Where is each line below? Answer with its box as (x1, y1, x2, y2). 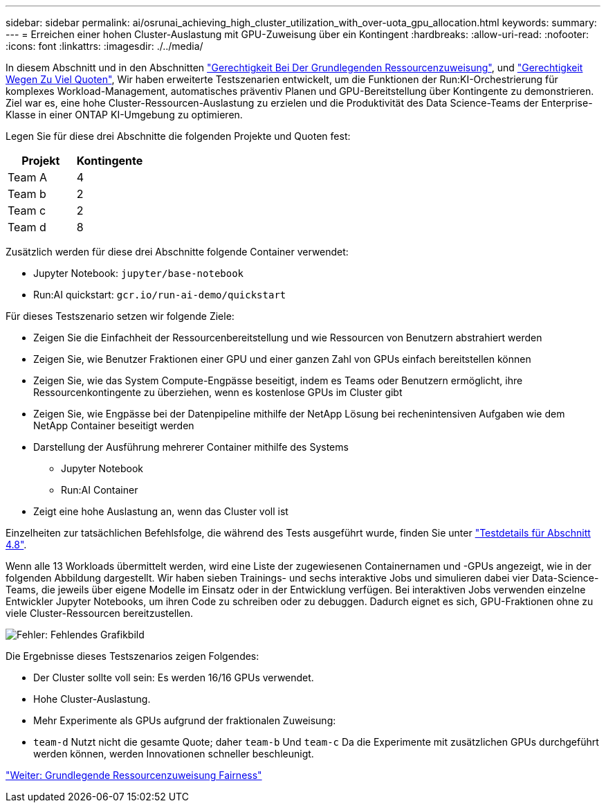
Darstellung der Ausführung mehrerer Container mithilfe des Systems (33, 441, 349, 453)
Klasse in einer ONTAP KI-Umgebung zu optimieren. (6, 109, 243, 120)
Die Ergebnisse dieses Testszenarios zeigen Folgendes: (6, 650, 259, 662)
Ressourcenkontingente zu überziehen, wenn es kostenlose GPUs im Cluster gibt (33, 386, 403, 398)
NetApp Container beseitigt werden (33, 420, 194, 431)
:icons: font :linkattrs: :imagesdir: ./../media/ (6, 40, 203, 52)
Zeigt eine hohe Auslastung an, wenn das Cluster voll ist (33, 505, 288, 517)
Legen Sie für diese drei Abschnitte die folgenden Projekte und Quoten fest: (6, 130, 351, 142)
